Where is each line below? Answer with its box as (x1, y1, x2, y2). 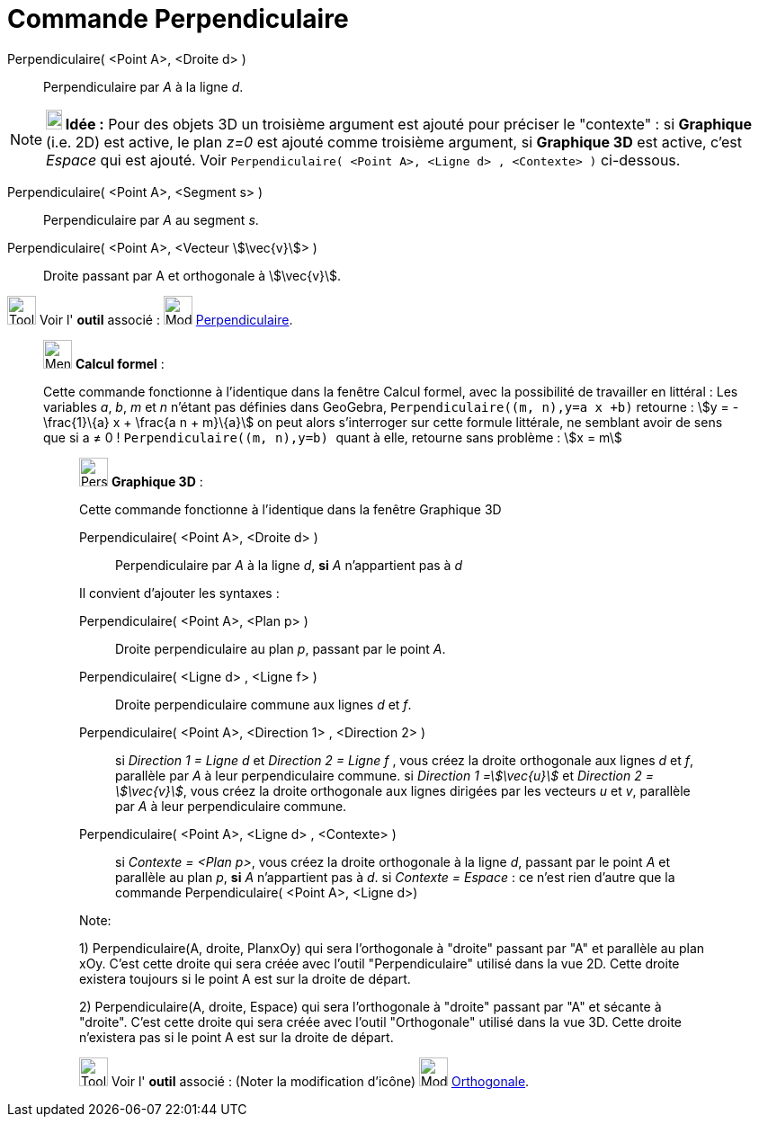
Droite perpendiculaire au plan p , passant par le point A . (115, 640, 446, 656)
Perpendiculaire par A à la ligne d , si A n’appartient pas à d (115, 557, 462, 573)
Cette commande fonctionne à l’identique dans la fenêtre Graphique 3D (79, 501, 502, 517)
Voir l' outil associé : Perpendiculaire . (39, 311, 293, 327)
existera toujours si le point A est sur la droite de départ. (79, 970, 411, 986)
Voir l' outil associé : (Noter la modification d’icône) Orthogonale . (111, 1073, 530, 1089)
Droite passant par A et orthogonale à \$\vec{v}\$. (43, 267, 342, 283)
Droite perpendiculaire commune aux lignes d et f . (115, 696, 412, 712)
